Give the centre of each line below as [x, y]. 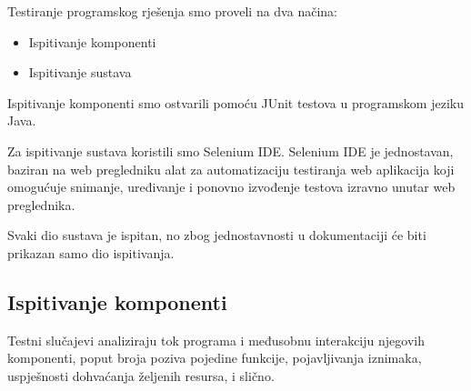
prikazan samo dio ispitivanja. [91, 252]
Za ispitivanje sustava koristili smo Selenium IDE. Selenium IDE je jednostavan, [230, 150]
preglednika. [41, 204]
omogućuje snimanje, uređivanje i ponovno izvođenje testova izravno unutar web [231, 187]
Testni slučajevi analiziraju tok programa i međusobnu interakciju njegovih [216, 340]
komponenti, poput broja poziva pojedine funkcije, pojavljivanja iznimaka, [215, 358]
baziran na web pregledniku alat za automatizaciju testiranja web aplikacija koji [231, 169]
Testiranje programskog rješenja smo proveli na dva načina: [172, 11]
